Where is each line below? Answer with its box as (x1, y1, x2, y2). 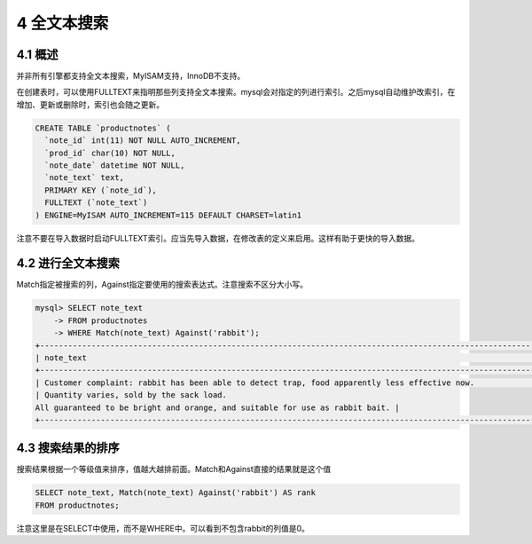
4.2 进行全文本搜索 (16, 256, 120, 271)
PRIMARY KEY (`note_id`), (44, 185, 157, 195)
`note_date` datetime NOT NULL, (44, 161, 185, 170)
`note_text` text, (44, 173, 124, 183)
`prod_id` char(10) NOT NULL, (44, 147, 176, 158)
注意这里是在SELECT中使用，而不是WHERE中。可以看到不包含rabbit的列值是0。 (16, 523, 310, 533)
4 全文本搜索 (16, 13, 109, 33)
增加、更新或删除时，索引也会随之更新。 (16, 99, 164, 110)
